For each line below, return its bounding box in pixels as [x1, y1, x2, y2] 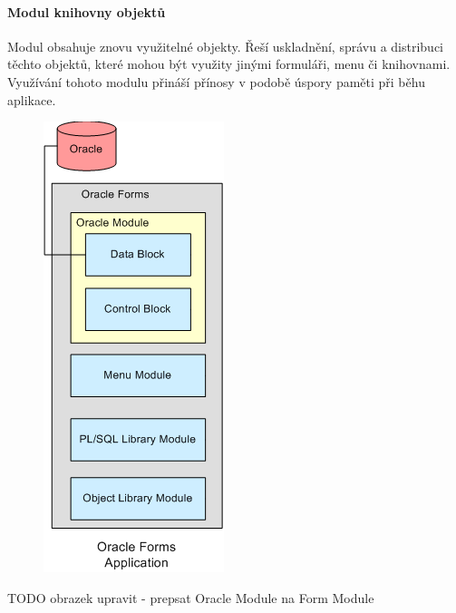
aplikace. [7, 90, 56, 109]
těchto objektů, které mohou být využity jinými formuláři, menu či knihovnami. [7, 54, 451, 73]
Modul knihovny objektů [7, 2, 166, 21]
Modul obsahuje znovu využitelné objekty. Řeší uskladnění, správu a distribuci [7, 36, 444, 55]
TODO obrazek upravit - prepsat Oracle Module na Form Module [7, 588, 374, 607]
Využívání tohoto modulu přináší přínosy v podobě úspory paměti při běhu [7, 72, 425, 91]
